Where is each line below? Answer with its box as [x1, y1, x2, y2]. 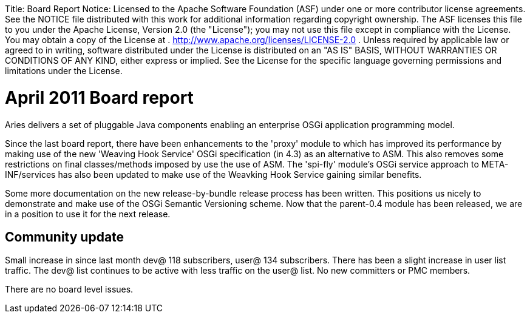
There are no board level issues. [5, 284, 134, 295]
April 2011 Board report [5, 87, 194, 108]
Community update [5, 229, 124, 245]
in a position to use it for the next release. [5, 208, 171, 219]
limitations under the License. [5, 66, 123, 76]
